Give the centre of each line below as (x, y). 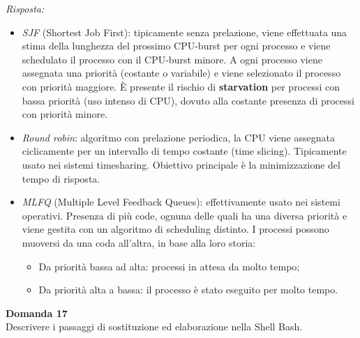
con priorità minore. (65, 114)
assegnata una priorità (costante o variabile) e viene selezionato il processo (181, 73)
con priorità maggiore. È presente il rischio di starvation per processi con (181, 86)
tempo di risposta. (61, 178)
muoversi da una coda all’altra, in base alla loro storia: (139, 242)
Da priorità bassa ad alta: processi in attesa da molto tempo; (169, 266)
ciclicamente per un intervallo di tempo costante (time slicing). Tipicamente (184, 151)
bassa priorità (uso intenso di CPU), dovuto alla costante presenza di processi (188, 100)
